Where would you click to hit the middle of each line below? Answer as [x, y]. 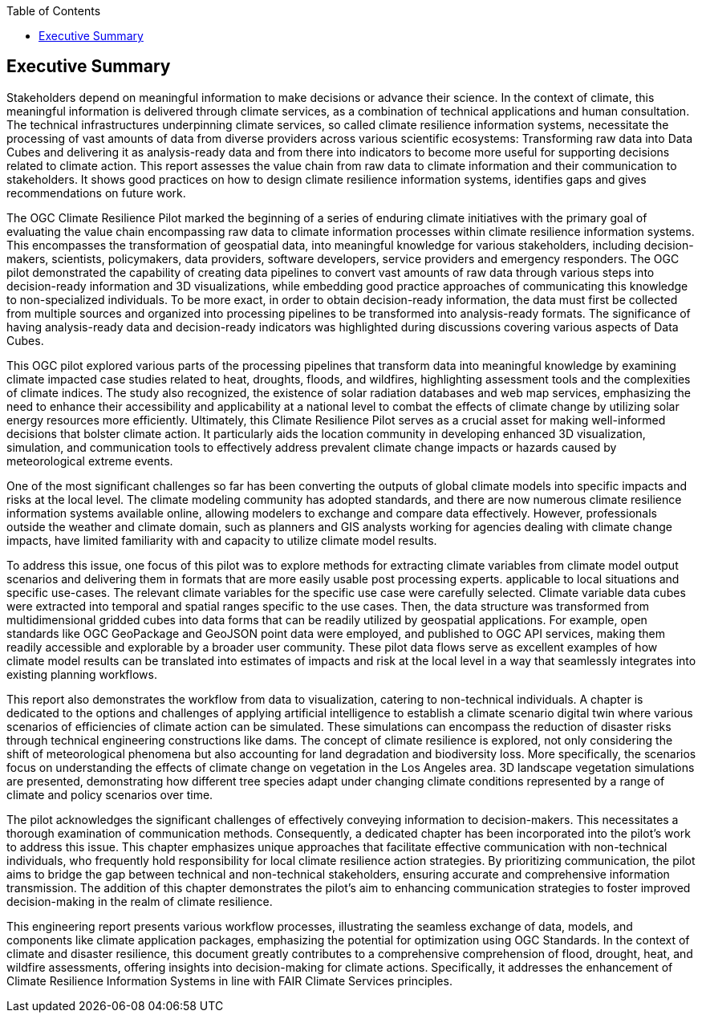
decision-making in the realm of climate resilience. [140, 901]
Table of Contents [54, 11]
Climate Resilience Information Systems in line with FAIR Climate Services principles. [229, 980]
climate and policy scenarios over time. [110, 794]
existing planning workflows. [82, 674]
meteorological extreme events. [90, 461]
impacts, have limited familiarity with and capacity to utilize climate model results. [222, 540]
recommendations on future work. [96, 193]
